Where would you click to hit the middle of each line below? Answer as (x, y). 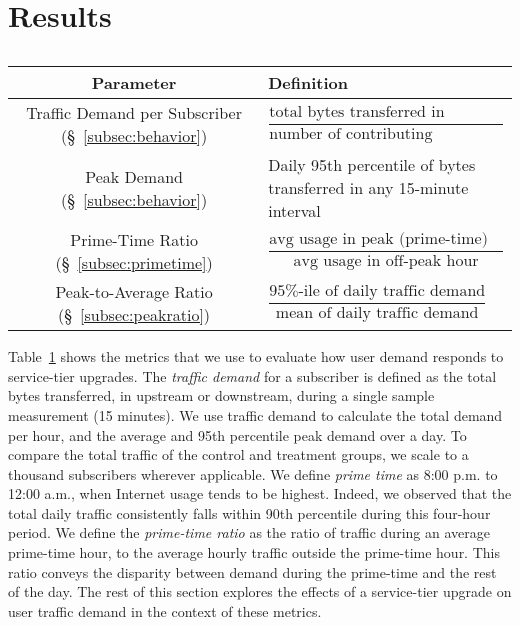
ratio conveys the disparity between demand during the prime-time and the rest (252, 571)
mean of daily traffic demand (377, 313)
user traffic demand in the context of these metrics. (165, 610)
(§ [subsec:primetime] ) (134, 263)
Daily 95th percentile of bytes (372, 165)
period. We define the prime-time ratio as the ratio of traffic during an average (249, 532)
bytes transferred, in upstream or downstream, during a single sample (221, 395)
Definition (308, 83)
